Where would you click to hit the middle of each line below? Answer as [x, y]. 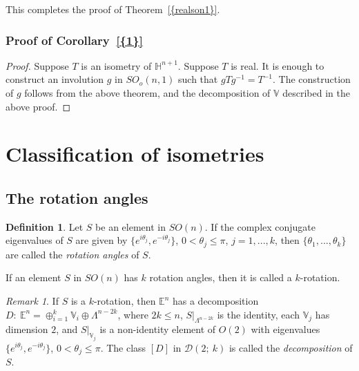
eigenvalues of [35, 240]
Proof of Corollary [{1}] [74, 40]
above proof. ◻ [38, 106]
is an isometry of [116, 65]
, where [133, 314]
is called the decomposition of [291, 347]
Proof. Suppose [37, 65]
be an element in [130, 226]
